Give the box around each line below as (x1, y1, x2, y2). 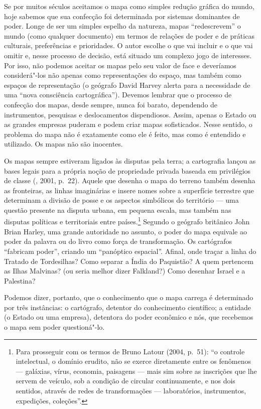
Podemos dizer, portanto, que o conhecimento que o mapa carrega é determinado (4, 292, 253, 303)
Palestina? (4, 275, 36, 286)
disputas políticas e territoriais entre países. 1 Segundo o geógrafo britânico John (4, 215, 250, 227)
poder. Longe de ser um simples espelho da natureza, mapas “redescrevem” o (4, 21, 241, 31)
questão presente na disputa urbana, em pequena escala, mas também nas (4, 204, 231, 215)
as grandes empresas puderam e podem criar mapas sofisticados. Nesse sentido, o (4, 119, 252, 129)
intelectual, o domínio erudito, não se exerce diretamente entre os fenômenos (16, 356, 251, 366)
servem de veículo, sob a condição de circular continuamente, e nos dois (16, 375, 235, 386)
